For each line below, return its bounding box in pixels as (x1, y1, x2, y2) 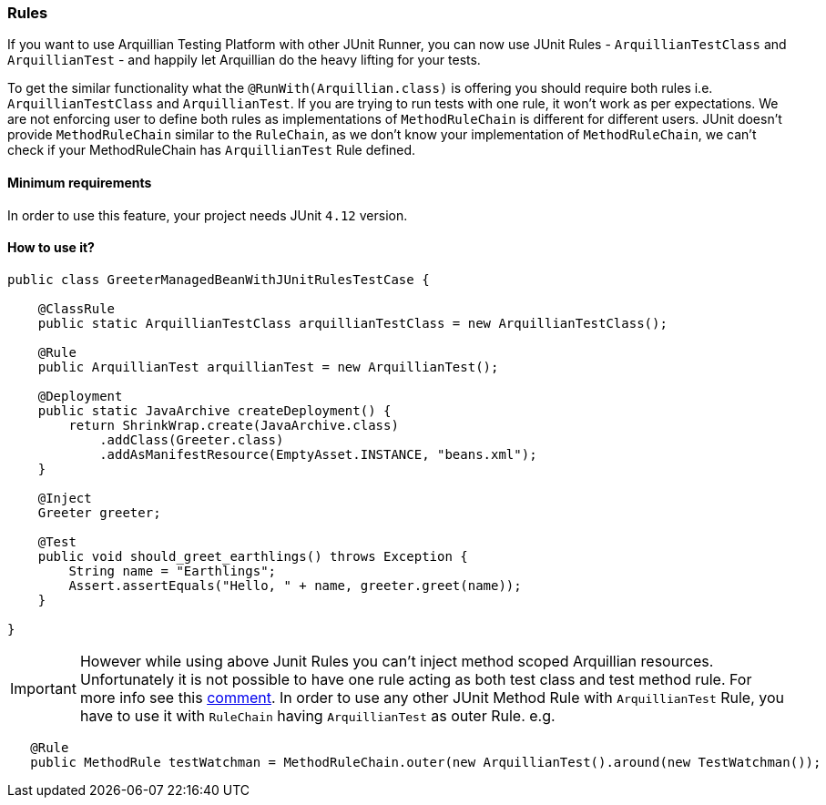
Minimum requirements (7, 174, 152, 190)
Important (10, 678, 76, 698)
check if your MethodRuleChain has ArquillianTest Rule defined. (7, 142, 416, 158)
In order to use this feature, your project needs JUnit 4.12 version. (7, 207, 408, 223)
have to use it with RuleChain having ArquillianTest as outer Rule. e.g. (79, 706, 556, 725)
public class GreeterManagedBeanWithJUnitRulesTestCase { (7, 271, 430, 287)
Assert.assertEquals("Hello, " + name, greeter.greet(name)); (68, 577, 522, 593)
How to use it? (7, 239, 95, 256)
